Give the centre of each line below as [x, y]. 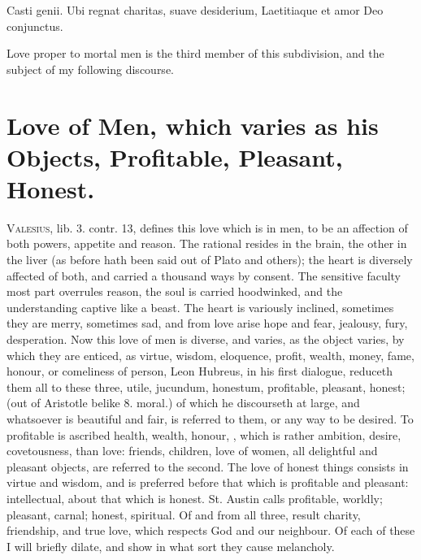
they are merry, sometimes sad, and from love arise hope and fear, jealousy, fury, [207, 323]
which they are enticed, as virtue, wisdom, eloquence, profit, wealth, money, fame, [210, 355]
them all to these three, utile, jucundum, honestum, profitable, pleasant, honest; [206, 386]
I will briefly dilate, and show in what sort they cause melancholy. [171, 546]
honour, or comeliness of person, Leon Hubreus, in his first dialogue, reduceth [200, 371]
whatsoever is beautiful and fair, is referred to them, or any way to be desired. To [210, 419]
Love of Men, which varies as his [193, 125]
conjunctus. [35, 26]
